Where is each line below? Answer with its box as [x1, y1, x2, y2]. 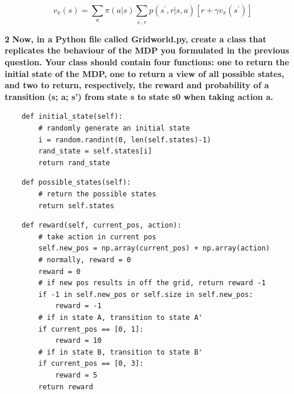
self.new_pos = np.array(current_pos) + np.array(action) [38, 244, 270, 253]
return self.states [38, 201, 115, 210]
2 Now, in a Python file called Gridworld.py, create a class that [5, 32, 267, 45]
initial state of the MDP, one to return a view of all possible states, [5, 67, 285, 79]
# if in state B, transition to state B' [38, 348, 203, 356]
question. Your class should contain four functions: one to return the [5, 56, 289, 68]
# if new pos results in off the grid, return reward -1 [38, 279, 266, 288]
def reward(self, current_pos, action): [21, 221, 182, 230]
